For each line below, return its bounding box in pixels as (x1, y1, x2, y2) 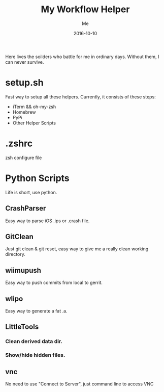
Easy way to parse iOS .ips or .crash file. (5, 218, 90, 224)
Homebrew (12, 109, 36, 115)
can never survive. (5, 59, 44, 65)
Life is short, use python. (5, 189, 57, 195)
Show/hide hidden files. (5, 352, 65, 359)
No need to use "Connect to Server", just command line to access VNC (5, 381, 154, 387)
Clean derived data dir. (5, 338, 62, 345)
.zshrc (5, 138, 33, 149)
